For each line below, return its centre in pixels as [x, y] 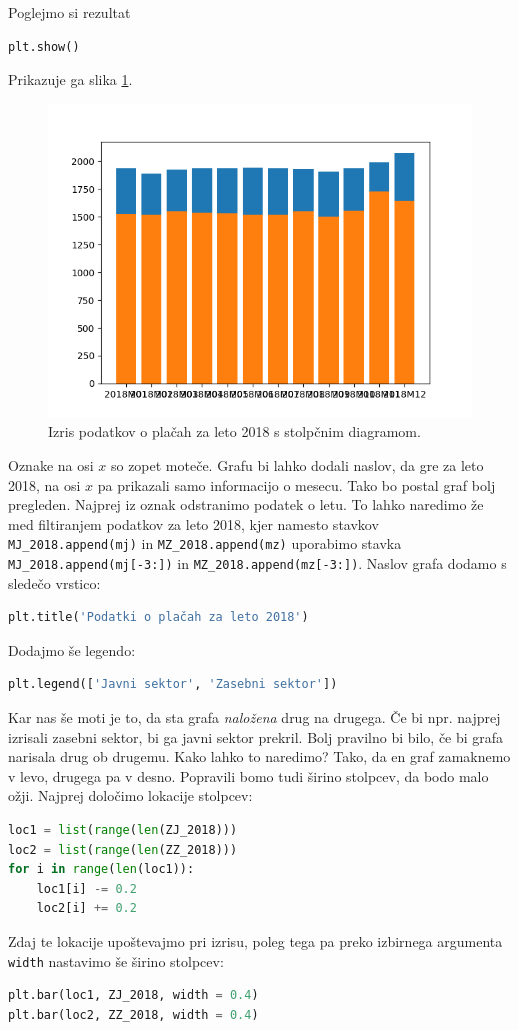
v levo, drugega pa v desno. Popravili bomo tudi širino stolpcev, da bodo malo [248, 775]
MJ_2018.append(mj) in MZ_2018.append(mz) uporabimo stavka [205, 543]
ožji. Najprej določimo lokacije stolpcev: [130, 795]
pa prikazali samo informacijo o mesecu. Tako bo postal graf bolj [296, 484]
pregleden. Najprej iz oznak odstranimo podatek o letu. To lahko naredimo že [246, 504]
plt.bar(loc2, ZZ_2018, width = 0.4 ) [133, 1014]
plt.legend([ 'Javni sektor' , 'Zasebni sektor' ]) [173, 684]
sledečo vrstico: [54, 582]
